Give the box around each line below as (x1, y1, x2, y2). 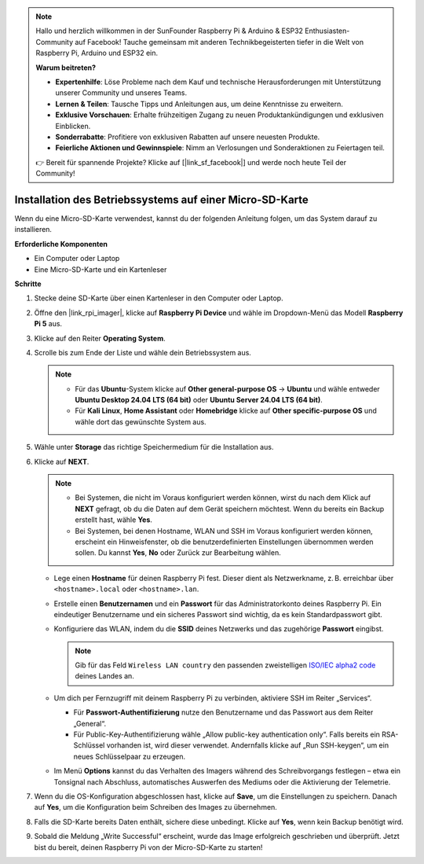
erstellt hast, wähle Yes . (75, 515, 153, 524)
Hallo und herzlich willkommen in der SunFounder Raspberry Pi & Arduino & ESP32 (35, 26, 304, 35)
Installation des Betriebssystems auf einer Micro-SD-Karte (14, 193, 309, 206)
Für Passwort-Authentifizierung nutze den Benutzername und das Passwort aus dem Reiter (73, 708, 374, 717)
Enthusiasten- (305, 26, 350, 35)
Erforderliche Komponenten (14, 239, 108, 248)
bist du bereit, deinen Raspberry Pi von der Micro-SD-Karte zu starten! (34, 842, 263, 852)
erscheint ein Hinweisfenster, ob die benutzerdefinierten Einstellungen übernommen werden (75, 537, 374, 546)
